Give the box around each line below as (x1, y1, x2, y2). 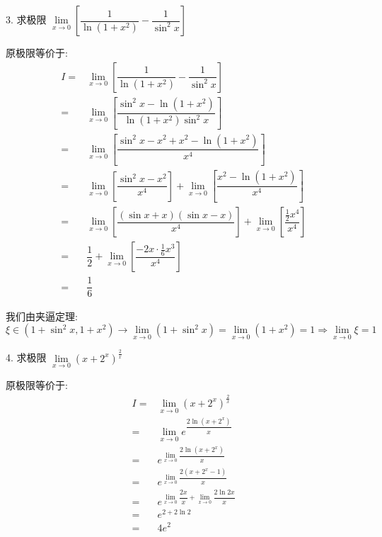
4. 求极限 (6, 350, 47, 365)
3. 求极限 (6, 12, 47, 26)
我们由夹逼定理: (6, 308, 78, 323)
